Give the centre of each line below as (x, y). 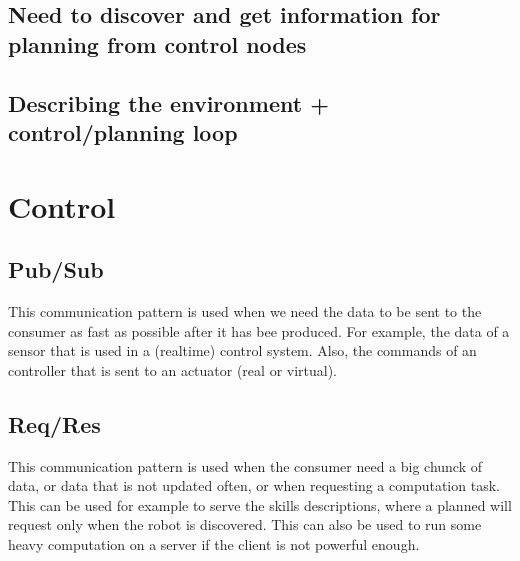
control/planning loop (123, 131)
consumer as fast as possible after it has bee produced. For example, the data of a (259, 330)
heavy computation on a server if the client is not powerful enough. (214, 543)
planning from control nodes (157, 43)
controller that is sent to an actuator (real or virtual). (173, 369)
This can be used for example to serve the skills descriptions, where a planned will (260, 504)
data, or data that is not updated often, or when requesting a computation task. (254, 485)
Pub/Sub (56, 269)
